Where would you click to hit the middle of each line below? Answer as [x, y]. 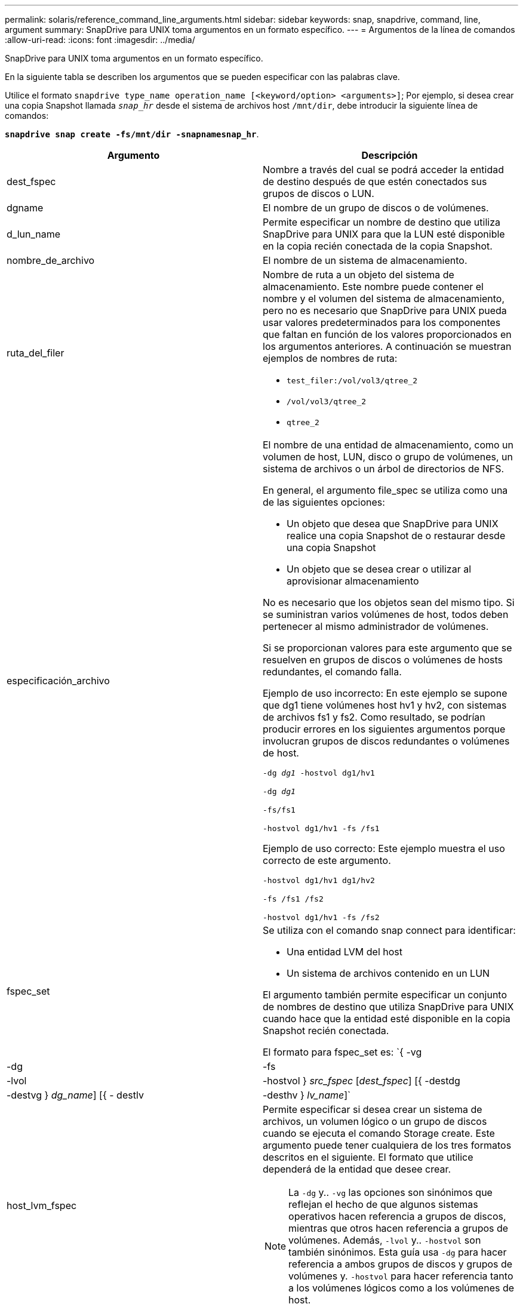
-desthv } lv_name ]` [307, 1095]
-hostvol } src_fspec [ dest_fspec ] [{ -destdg [362, 1081]
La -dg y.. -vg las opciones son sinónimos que [390, 1192]
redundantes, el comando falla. [332, 672]
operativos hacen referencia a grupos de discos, [397, 1216]
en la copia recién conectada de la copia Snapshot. [378, 246]
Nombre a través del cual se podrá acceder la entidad [383, 170]
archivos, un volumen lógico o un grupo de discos [375, 1121]
